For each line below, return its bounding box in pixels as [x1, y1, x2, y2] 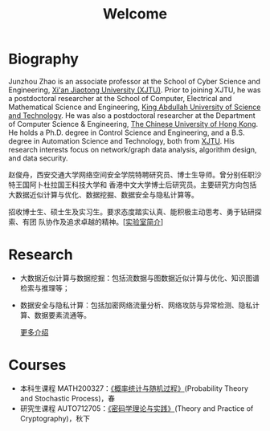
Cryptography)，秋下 [19, 413, 91, 423]
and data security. [8, 153, 68, 163]
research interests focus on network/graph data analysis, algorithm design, [8, 144, 257, 154]
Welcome [103, 5, 167, 23]
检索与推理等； [19, 283, 70, 293]
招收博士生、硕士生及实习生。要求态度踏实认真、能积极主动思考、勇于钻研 [8, 206, 255, 217]
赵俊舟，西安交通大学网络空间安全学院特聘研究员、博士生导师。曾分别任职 [8, 169, 255, 179]
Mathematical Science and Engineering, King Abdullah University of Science [8, 102, 261, 112]
